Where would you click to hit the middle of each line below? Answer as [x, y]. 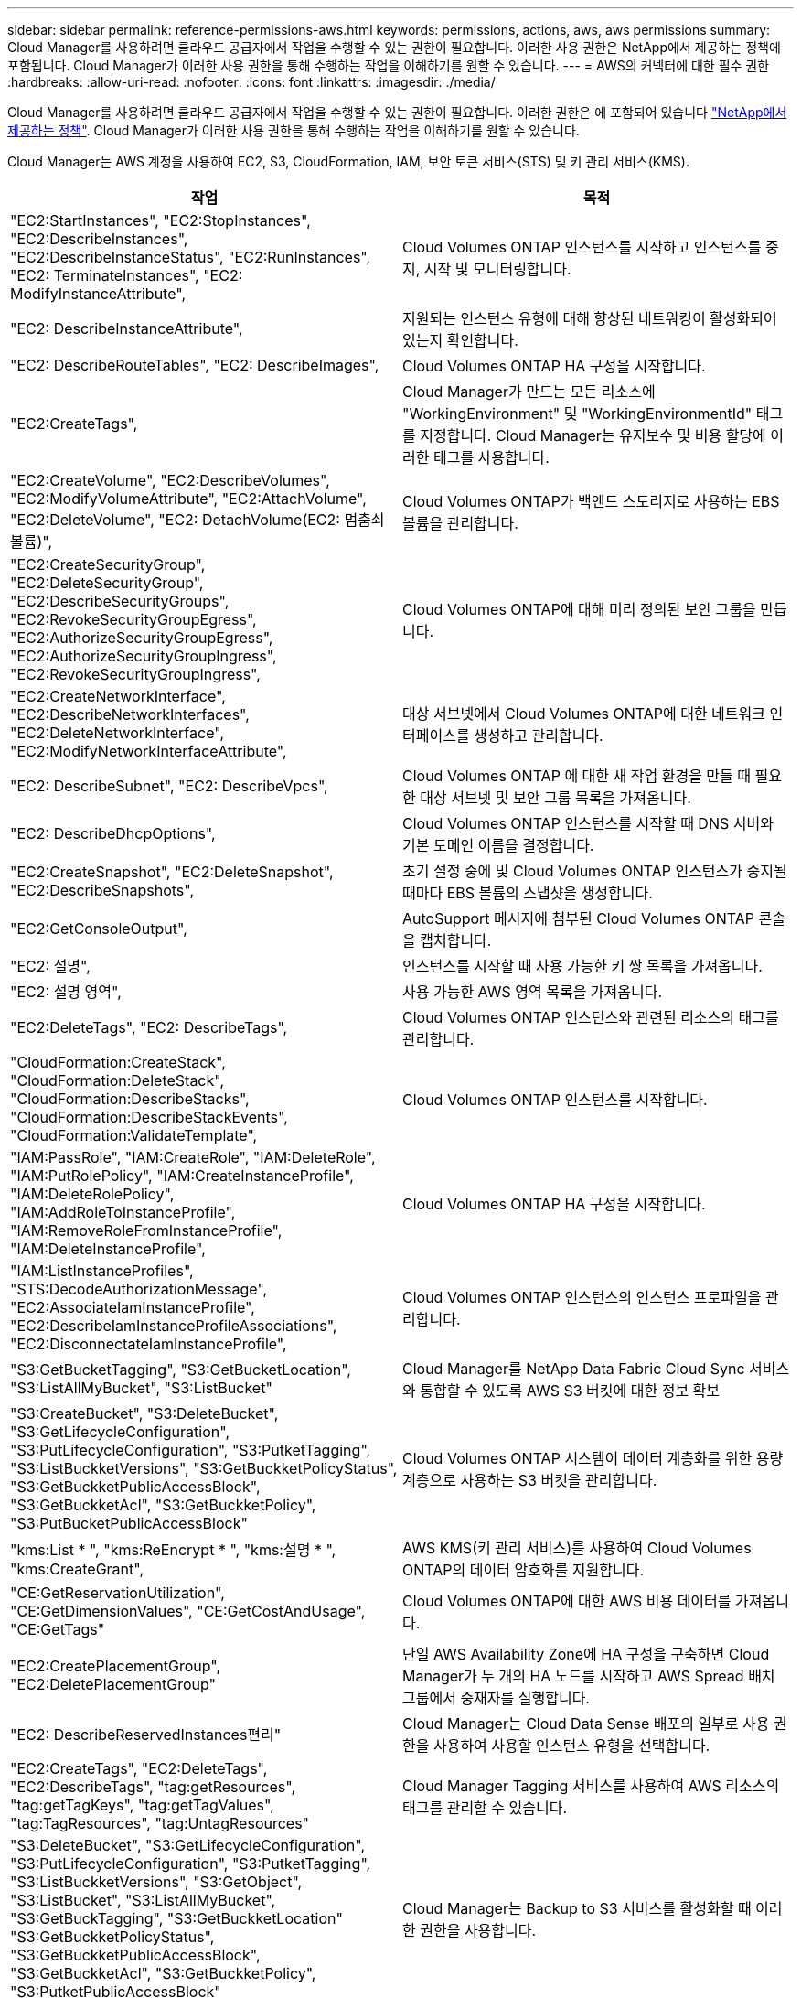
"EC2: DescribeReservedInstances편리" [146, 1735]
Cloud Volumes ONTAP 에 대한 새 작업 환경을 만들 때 [577, 776]
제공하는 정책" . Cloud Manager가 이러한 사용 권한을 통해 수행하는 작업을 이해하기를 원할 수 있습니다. [294, 130]
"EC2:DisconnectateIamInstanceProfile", [149, 1344]
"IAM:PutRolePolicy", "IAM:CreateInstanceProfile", [182, 1176]
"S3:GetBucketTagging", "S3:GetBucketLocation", [181, 1370]
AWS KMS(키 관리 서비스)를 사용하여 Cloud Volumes [577, 1548]
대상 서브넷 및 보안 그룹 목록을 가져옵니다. [555, 798]
